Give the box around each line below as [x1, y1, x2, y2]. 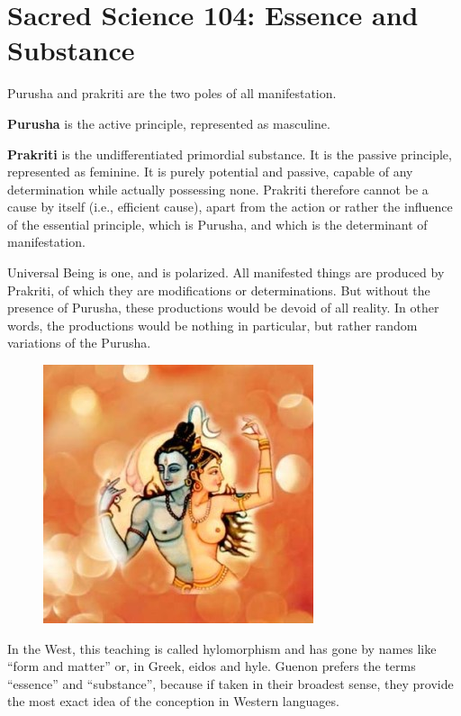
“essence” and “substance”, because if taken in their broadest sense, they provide [7, 674, 454, 693]
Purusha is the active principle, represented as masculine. [7, 113, 330, 132]
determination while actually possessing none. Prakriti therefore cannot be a [7, 179, 429, 198]
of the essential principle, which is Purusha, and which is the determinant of [7, 214, 428, 233]
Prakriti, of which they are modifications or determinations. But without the [7, 280, 430, 299]
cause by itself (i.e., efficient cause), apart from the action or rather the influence [7, 197, 453, 216]
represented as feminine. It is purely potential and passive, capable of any [7, 162, 413, 181]
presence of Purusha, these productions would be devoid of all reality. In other [7, 298, 439, 317]
